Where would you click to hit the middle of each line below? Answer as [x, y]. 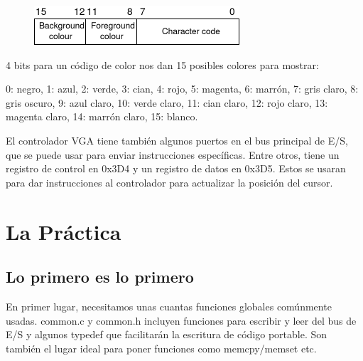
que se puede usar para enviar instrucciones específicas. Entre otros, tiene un [173, 154]
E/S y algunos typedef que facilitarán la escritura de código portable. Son [167, 334]
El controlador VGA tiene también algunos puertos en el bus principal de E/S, [177, 140]
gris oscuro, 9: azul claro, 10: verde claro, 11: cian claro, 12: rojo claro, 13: [167, 102]
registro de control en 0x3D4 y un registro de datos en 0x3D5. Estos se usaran [176, 168]
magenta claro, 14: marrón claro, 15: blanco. [102, 116]
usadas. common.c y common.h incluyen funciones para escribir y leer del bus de [181, 320]
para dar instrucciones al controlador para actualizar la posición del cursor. [169, 182]
